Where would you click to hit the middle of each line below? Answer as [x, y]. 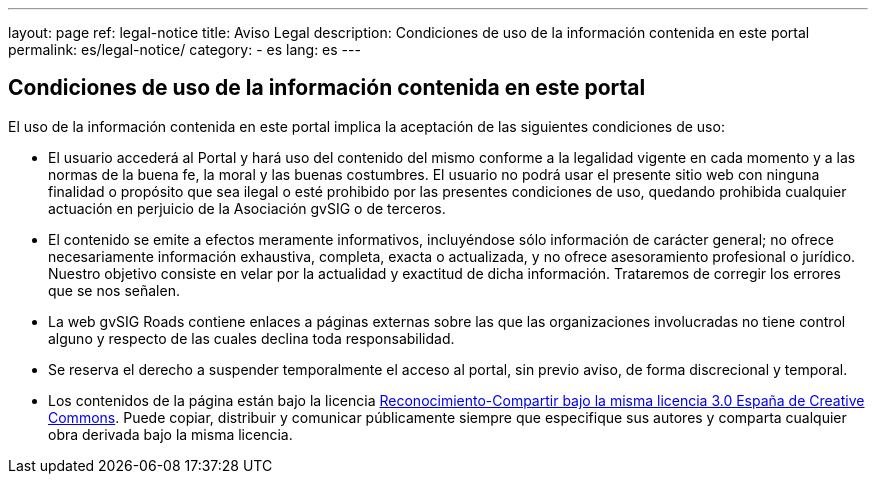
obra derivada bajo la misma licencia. [170, 434]
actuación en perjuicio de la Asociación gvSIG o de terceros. [247, 208]
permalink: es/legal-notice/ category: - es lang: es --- [184, 49]
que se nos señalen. [114, 290]
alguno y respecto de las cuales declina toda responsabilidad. [251, 338]
